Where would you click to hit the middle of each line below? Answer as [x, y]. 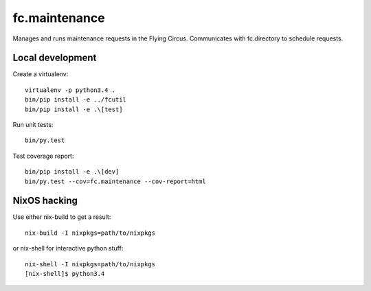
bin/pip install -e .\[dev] [72, 172]
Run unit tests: [33, 125]
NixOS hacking [45, 201]
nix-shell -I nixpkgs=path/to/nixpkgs [90, 264]
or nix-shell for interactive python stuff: [68, 248]
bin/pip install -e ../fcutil [76, 100]
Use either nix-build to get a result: [62, 217]
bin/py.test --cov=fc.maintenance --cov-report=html [115, 181]
